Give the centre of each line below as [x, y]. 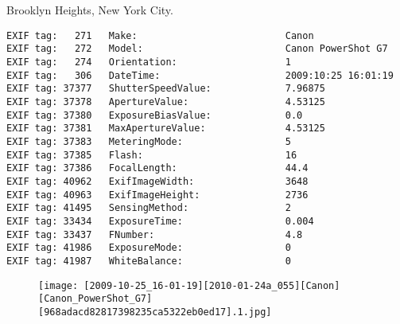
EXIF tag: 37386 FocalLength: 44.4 [157, 168]
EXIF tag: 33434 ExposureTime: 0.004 [160, 221]
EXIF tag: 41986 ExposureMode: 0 [149, 248]
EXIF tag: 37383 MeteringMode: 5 [149, 142]
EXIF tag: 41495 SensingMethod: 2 [149, 208]
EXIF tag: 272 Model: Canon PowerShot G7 [197, 49]
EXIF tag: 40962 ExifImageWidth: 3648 [157, 182]
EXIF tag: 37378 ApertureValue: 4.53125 [166, 102]
